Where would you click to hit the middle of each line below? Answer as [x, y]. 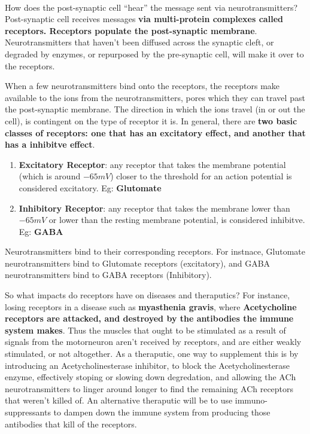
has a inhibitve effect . [50, 144]
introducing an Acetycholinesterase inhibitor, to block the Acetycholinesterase [148, 365]
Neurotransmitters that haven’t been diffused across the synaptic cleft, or [139, 42]
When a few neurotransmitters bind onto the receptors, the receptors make [142, 86]
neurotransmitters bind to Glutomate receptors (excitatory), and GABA [138, 263]
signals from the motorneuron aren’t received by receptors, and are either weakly [153, 342]
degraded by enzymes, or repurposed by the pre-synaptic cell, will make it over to [154, 54]
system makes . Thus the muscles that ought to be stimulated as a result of [145, 330]
